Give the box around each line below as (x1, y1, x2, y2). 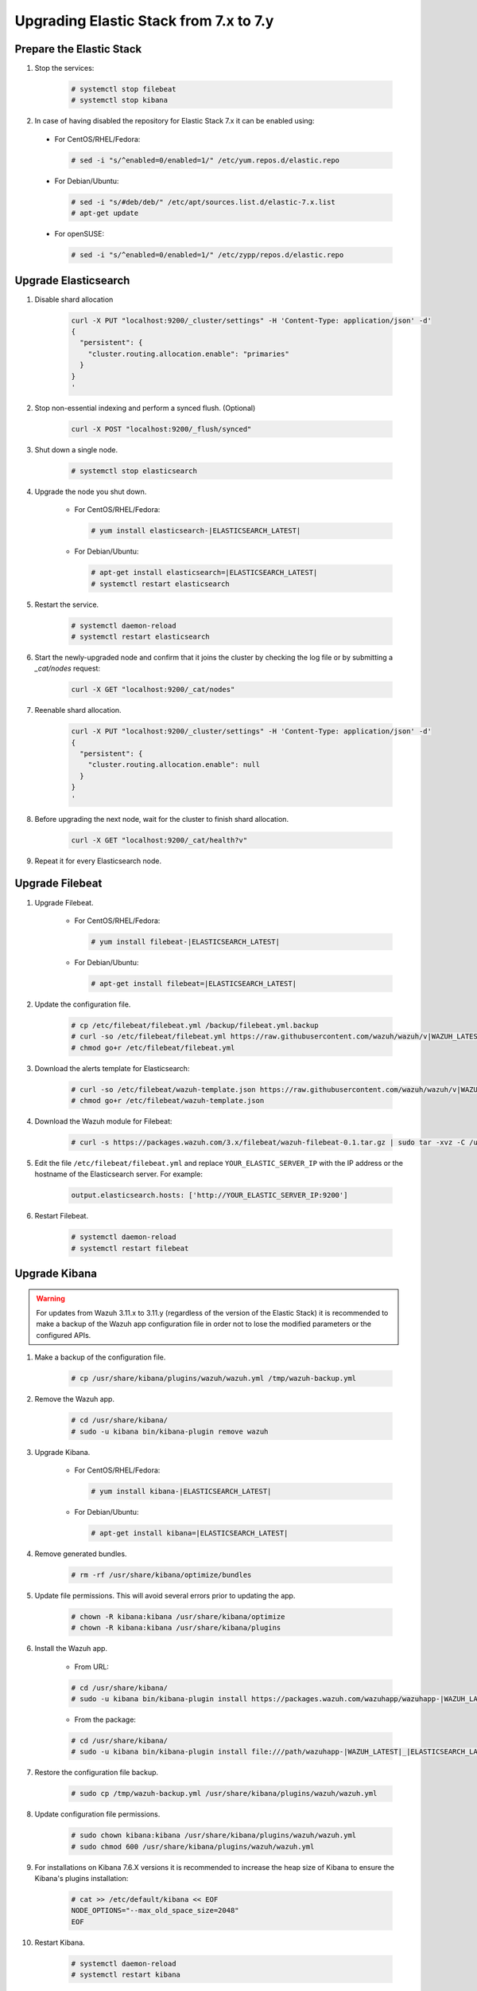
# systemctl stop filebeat (71, 84, 176, 94)
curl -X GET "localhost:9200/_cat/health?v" (71, 835, 248, 844)
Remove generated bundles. (34, 1549, 127, 1559)
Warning (36, 1293, 65, 1303)
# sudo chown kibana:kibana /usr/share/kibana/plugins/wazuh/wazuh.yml (71, 1831, 357, 1840)
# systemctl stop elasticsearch (71, 466, 198, 475)
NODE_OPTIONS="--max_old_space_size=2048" (71, 1906, 239, 1915)
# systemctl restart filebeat (71, 1243, 189, 1253)
